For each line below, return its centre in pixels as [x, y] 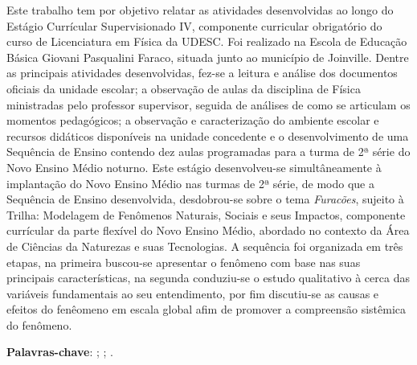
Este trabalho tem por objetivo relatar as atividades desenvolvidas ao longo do [200, 10]
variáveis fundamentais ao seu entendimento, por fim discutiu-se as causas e [193, 293]
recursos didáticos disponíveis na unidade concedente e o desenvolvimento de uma [208, 135]
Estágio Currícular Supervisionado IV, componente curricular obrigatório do [194, 25]
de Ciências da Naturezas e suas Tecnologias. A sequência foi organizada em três [205, 246]
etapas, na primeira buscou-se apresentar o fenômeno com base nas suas [184, 262]
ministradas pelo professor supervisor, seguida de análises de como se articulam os [208, 104]
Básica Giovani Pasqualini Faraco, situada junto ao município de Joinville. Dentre [208, 57]
